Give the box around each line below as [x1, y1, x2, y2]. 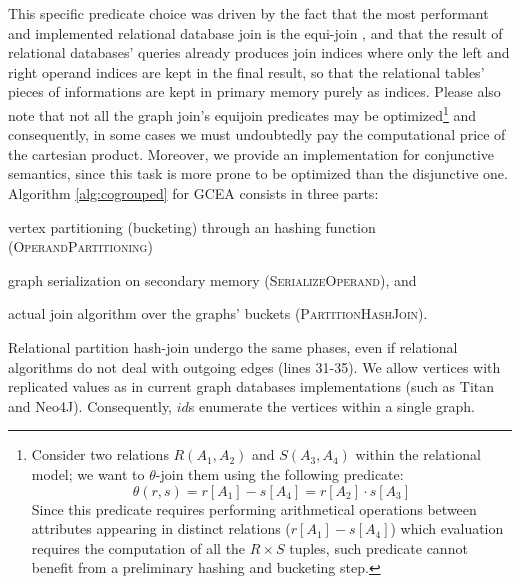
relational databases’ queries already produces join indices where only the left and [8, 42, 510, 63]
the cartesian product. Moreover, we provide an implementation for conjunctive [8, 143, 495, 164]
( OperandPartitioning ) [8, 236, 153, 257]
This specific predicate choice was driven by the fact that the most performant [8, 3, 489, 23]
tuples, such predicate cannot [289, 537, 468, 558]
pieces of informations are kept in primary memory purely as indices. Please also [8, 81, 501, 102]
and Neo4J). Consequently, [8, 395, 173, 416]
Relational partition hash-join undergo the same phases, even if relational [8, 336, 458, 357]
